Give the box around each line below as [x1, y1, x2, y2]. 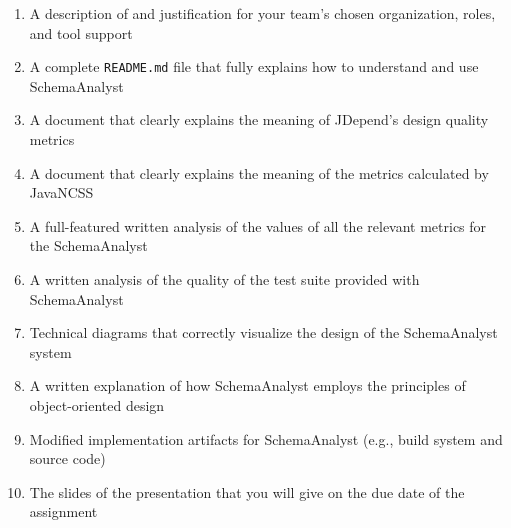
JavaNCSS [29, 182, 94, 203]
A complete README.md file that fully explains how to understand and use [29, 56, 479, 77]
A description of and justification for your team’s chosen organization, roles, [29, 3, 496, 23]
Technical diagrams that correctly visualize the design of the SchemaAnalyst [29, 322, 498, 343]
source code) [29, 448, 106, 469]
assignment [29, 501, 98, 522]
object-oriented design [29, 394, 165, 415]
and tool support [29, 22, 133, 43]
